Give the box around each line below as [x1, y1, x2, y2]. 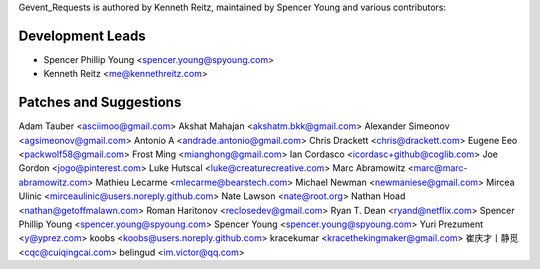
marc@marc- [413, 162, 468, 174]
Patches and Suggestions [18, 94, 182, 111]
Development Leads [18, 27, 147, 44]
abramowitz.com [18, 176, 88, 188]
